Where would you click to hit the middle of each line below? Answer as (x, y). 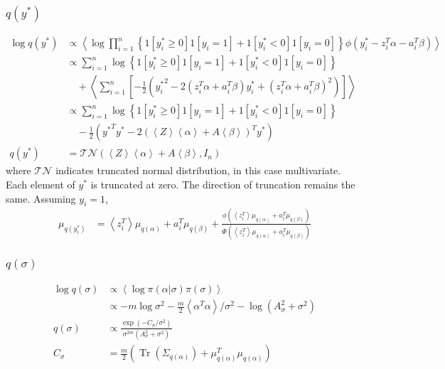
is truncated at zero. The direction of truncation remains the (223, 184)
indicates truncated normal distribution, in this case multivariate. (198, 170)
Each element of (41, 184)
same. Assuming (41, 198)
